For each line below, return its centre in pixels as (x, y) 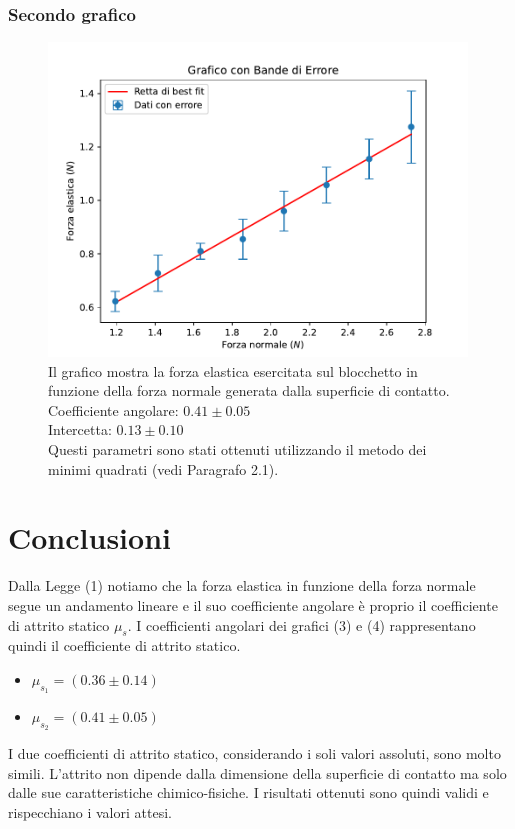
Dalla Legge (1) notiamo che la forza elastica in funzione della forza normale (242, 585)
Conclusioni (89, 537)
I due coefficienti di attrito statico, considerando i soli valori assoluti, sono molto (254, 753)
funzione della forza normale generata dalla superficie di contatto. (249, 390)
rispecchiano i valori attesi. (90, 812)
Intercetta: (80, 429)
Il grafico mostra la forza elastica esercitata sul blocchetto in (233, 370)
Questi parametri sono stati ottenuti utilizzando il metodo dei (237, 449)
